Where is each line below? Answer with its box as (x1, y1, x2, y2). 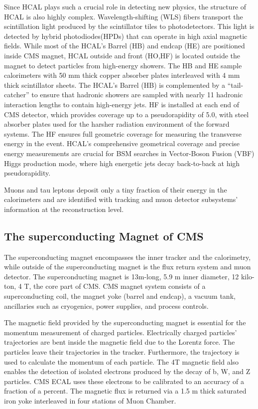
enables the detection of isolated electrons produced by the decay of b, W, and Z (4, 366, 251, 377)
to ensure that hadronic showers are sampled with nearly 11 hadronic (31, 89, 243, 100)
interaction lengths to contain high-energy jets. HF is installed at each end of (4, 99, 239, 109)
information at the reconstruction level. (4, 204, 124, 214)
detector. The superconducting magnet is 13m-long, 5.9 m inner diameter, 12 (4, 271, 239, 281)
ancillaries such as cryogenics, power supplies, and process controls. (4, 300, 209, 311)
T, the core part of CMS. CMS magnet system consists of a (24, 281, 206, 291)
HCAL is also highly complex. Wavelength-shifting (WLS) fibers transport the (4, 11, 243, 21)
